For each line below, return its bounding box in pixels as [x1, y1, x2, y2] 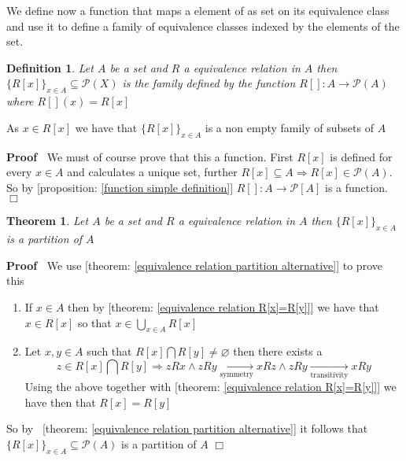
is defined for [330, 148, 393, 164]
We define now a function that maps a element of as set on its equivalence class [6, 2, 389, 18]
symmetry [220, 371, 254, 379]
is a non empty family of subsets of [205, 119, 374, 135]
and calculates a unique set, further [67, 164, 238, 180]
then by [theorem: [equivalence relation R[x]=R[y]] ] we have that [68, 298, 379, 315]
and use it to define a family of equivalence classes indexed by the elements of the [6, 17, 400, 34]
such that [87, 343, 132, 360]
